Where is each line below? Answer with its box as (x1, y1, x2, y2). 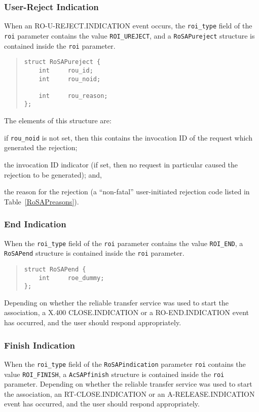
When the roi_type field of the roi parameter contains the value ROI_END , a (4, 237, 243, 248)
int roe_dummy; (39, 274, 104, 282)
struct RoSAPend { (24, 265, 86, 273)
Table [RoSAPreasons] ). (4, 196, 79, 207)
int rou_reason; (39, 92, 108, 99)
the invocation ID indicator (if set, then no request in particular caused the (4, 159, 238, 169)
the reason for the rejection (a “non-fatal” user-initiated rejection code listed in (4, 186, 250, 197)
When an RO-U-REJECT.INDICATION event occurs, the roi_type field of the (4, 20, 252, 31)
